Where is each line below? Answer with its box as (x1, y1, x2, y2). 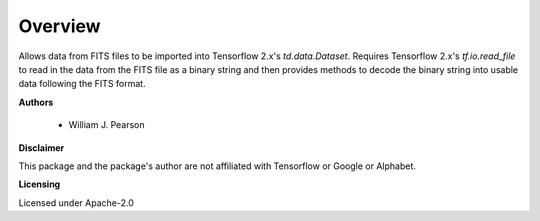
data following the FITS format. (18, 78, 146, 90)
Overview (18, 15, 101, 37)
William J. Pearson (68, 119, 145, 131)
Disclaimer (18, 141, 65, 154)
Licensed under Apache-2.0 (18, 196, 134, 209)
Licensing (18, 178, 61, 190)
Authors (18, 96, 54, 108)
